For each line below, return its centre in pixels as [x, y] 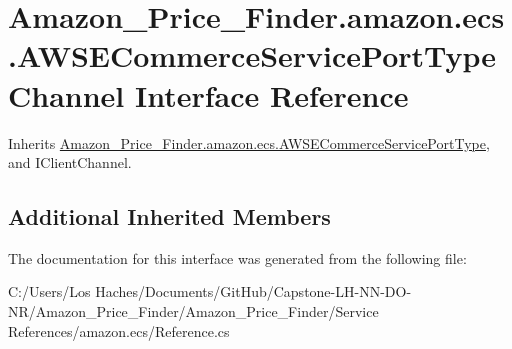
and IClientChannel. [70, 162]
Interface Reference [272, 94]
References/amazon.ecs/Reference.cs [119, 330]
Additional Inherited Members [169, 216]
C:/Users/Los [49, 291]
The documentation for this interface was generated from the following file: [237, 257]
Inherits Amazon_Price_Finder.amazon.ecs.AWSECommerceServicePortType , [249, 142]
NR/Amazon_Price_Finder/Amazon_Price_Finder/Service [193, 311]
